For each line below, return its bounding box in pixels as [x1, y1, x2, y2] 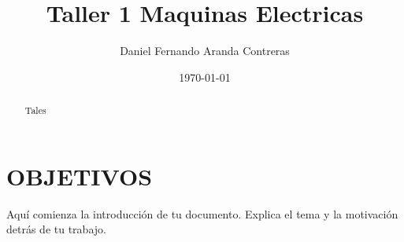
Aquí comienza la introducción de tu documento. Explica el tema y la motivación [6, 205, 398, 222]
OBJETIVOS [6, 159, 153, 192]
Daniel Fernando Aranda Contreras [120, 42, 290, 59]
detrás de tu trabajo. [6, 221, 106, 237]
